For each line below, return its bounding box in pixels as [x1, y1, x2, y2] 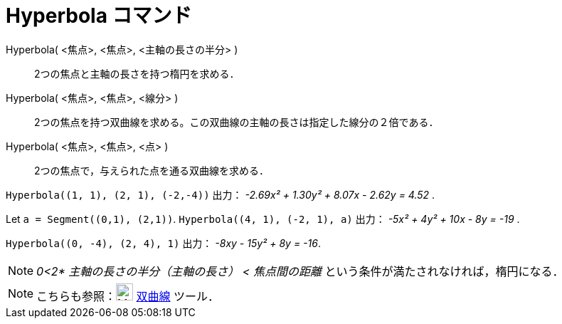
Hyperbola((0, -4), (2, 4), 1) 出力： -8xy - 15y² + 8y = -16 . [6, 236, 321, 249]
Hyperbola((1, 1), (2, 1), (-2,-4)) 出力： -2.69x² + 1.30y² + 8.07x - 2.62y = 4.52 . [6, 188, 435, 201]
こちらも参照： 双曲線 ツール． [36, 288, 220, 303]
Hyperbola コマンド [6, 4, 192, 28]
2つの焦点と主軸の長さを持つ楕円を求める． [34, 67, 240, 80]
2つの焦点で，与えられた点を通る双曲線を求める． [34, 164, 269, 177]
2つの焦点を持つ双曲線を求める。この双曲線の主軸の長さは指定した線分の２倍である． [34, 115, 439, 128]
